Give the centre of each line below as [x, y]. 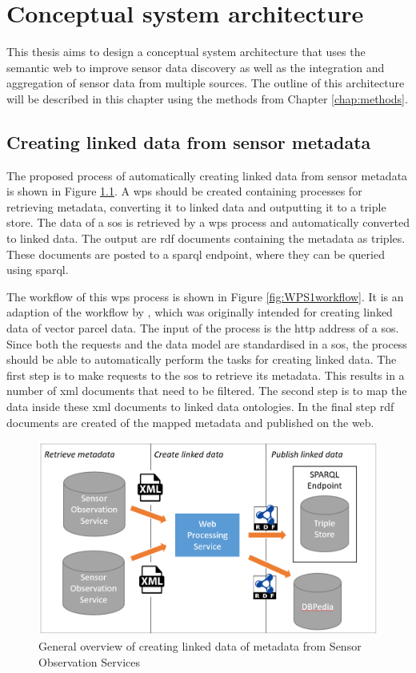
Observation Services [90, 661]
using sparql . [38, 270]
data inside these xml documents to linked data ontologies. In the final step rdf [200, 407]
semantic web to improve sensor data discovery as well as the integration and [196, 67]
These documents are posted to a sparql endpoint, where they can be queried [196, 254]
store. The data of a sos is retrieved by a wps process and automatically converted [208, 222]
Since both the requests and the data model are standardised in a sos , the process [207, 343]
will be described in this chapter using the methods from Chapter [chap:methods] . [207, 98]
